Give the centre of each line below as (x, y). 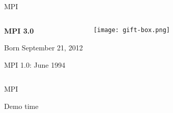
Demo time (21, 106)
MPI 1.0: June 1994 (35, 64)
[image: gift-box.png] (132, 30)
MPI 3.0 (19, 30)
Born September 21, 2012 (44, 48)
